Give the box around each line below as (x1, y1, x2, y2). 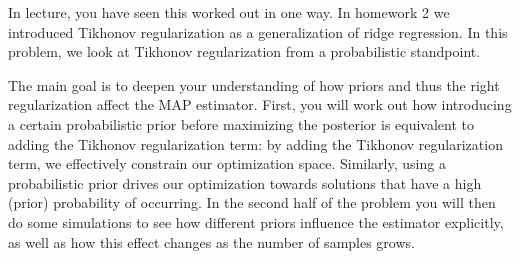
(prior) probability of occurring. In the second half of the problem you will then (8, 192, 496, 213)
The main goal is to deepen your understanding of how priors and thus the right (8, 74, 500, 95)
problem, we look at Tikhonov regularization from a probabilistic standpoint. (8, 41, 481, 62)
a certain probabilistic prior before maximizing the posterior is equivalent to (8, 113, 475, 134)
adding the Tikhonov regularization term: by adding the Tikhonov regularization (8, 133, 503, 154)
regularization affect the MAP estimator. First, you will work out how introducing (8, 94, 512, 115)
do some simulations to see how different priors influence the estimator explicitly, (8, 211, 504, 232)
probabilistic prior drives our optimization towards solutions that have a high (8, 172, 482, 193)
